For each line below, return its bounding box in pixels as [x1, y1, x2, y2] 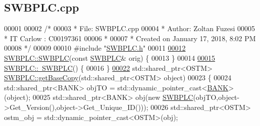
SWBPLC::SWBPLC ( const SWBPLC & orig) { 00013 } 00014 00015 [4, 52, 216, 63]
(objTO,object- [193, 92, 240, 102]
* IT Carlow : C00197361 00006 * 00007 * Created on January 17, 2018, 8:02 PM [4, 33, 256, 43]
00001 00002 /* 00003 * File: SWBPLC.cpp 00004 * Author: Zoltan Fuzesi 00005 [4, 23, 255, 34]
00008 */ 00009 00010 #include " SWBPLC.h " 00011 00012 [4, 43, 186, 53]
